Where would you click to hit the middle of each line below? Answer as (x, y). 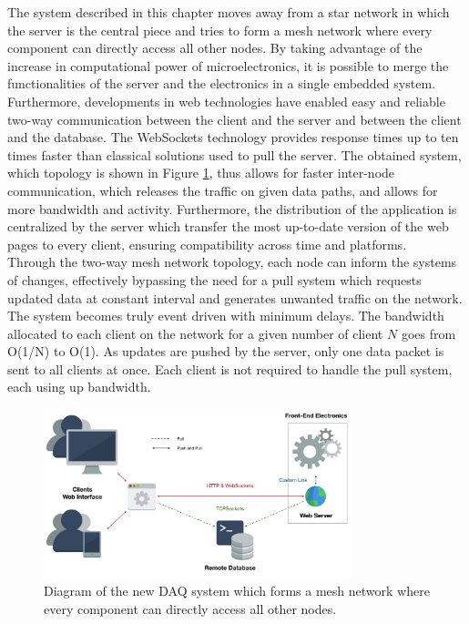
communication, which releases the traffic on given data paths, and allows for (223, 190)
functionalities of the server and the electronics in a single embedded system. (221, 83)
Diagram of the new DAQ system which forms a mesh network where (237, 591)
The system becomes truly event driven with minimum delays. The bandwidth (226, 316)
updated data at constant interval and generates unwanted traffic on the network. (235, 297)
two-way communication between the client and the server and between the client (234, 119)
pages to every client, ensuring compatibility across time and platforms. (207, 244)
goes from (428, 333)
